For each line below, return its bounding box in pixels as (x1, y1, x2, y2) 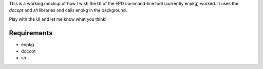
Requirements (9, 29, 53, 37)
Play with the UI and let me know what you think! (9, 16, 107, 22)
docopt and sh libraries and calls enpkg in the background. (9, 7, 127, 13)
